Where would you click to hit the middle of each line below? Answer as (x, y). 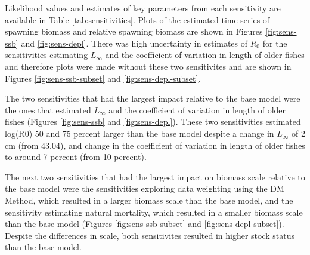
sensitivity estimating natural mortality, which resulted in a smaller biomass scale (154, 212)
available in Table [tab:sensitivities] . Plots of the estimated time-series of (137, 19)
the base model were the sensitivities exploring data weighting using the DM (145, 188)
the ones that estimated (48, 110)
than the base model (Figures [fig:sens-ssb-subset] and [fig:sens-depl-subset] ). (145, 224)
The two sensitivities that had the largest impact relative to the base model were (153, 98)
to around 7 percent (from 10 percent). (76, 157)
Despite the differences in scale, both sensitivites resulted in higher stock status (150, 235)
